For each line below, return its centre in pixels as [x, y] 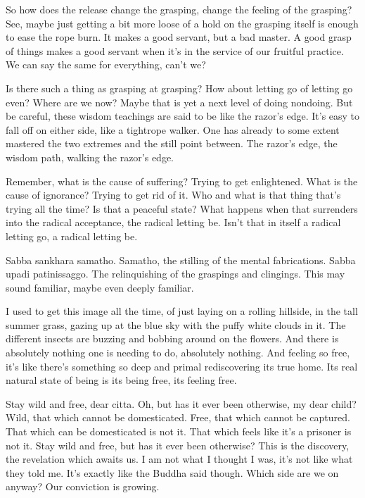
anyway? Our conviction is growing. [83, 486]
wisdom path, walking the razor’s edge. [90, 157]
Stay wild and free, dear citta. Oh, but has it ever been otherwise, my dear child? [181, 403]
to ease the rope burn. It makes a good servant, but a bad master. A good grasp [179, 37]
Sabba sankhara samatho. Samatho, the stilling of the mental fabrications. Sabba [181, 260]
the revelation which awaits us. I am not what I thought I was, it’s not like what [179, 459]
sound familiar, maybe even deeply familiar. [100, 287]
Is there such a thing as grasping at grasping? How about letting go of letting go [179, 88]
